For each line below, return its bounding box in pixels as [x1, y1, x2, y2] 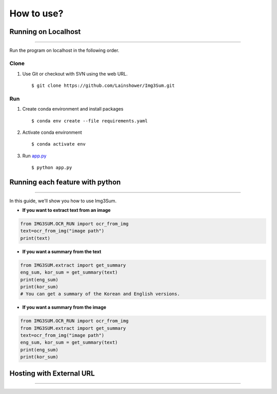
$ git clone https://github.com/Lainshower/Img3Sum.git [31, 83, 175, 88]
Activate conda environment [22, 129, 82, 136]
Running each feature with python [9, 178, 121, 186]
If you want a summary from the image [22, 304, 107, 311]
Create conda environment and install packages [22, 106, 124, 112]
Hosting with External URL [9, 369, 95, 378]
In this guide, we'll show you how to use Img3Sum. [9, 198, 117, 204]
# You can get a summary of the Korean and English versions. [20, 291, 180, 297]
